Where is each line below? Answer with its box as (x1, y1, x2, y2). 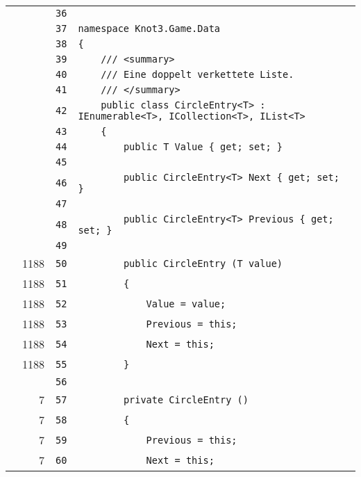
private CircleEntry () (123, 394, 249, 405)
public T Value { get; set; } (123, 141, 283, 152)
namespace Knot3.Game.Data (78, 23, 220, 34)
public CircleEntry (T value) (123, 257, 283, 269)
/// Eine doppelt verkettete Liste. (101, 69, 294, 80)
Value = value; (146, 298, 226, 309)
